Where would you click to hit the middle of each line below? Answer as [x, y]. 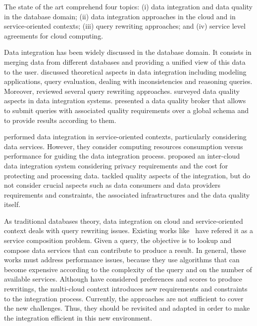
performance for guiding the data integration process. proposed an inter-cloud [122, 156]
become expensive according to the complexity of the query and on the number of [128, 269]
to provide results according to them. [60, 120]
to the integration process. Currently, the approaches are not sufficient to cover [124, 298]
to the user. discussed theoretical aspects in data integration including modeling [125, 71]
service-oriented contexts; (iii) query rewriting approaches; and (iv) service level [125, 26]
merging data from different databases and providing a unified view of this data [125, 61]
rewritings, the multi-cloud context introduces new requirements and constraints [126, 289]
